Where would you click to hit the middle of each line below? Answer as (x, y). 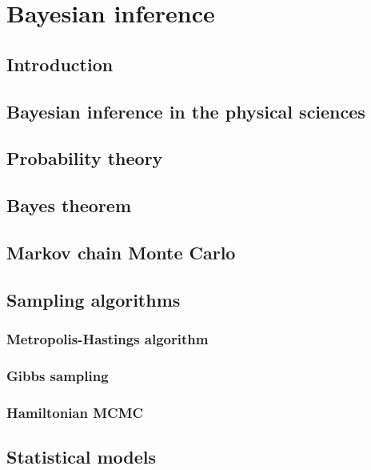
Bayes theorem (69, 205)
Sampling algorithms (94, 299)
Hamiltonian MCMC (75, 412)
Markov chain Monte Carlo (121, 252)
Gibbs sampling (58, 375)
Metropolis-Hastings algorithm (108, 338)
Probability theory (85, 158)
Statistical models (82, 456)
